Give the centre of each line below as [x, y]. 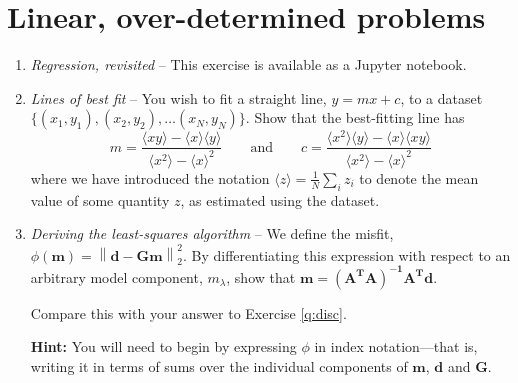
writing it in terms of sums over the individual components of [219, 365]
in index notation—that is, [396, 346]
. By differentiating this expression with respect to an [347, 254]
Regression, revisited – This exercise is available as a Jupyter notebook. [248, 64]
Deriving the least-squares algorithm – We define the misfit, [212, 233]
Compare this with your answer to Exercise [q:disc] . [188, 312]
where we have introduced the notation [150, 177]
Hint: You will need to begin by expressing [163, 346]
